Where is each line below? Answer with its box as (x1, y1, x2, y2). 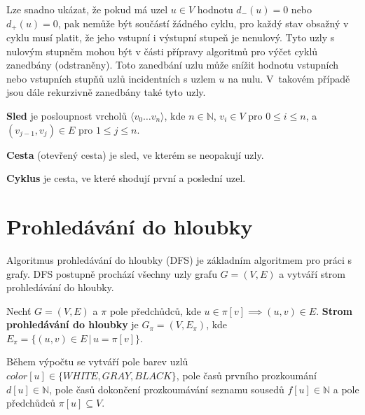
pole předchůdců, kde (109, 303, 201, 318)
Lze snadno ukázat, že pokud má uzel (6, 2, 168, 16)
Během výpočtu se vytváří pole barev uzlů (6, 354, 188, 369)
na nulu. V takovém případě (228, 71, 350, 85)
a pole (333, 381, 359, 396)
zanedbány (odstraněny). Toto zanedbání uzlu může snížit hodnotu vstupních (6, 57, 338, 72)
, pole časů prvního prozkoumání (176, 368, 317, 383)
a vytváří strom (279, 266, 345, 281)
